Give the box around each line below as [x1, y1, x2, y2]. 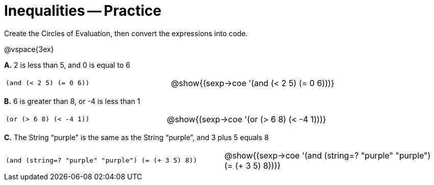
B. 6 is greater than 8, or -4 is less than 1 [4, 96, 140, 105]
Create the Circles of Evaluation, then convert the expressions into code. [4, 29, 248, 38]
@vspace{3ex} [4, 44, 54, 54]
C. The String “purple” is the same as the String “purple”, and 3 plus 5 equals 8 [4, 133, 269, 142]
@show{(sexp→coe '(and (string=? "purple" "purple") [224, 150, 431, 161]
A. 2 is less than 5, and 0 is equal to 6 [4, 60, 131, 69]
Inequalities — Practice [4, 2, 162, 19]
